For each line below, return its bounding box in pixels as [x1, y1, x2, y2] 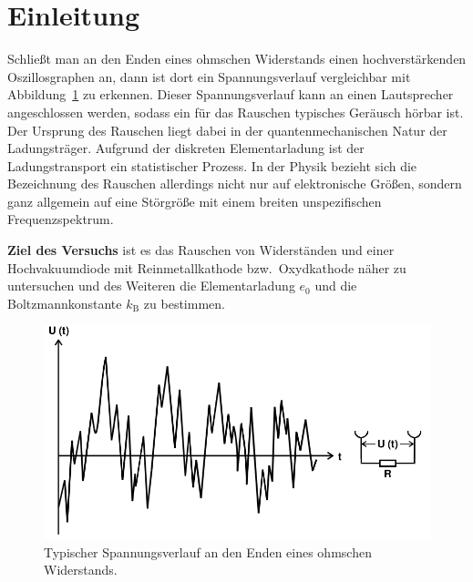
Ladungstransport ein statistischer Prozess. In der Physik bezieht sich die [7, 156, 417, 175]
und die [314, 276, 357, 295]
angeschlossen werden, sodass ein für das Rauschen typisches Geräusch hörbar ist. [7, 102, 464, 121]
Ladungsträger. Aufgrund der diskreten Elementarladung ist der [7, 138, 365, 158]
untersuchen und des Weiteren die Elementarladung [7, 276, 295, 295]
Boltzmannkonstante [7, 293, 122, 312]
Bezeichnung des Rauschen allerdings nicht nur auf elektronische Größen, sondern [7, 174, 462, 193]
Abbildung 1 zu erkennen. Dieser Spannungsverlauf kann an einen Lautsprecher [7, 85, 454, 104]
